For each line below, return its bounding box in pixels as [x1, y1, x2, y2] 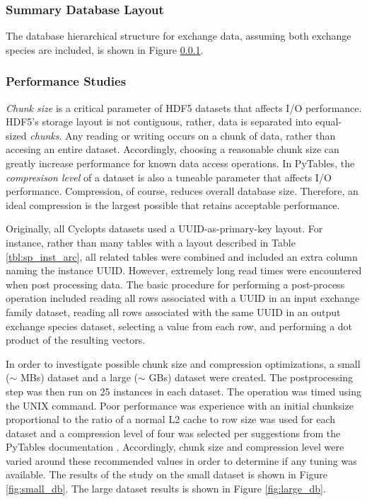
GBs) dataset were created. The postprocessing [148, 370, 353, 385]
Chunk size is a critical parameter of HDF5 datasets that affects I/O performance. [6, 100, 362, 115]
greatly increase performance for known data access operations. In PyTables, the [6, 156, 355, 170]
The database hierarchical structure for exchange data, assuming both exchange [6, 28, 351, 43]
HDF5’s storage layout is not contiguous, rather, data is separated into [6, 114, 313, 129]
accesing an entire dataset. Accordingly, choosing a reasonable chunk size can [6, 142, 339, 157]
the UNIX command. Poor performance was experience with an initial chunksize [6, 398, 354, 412]
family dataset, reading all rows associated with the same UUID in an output [6, 304, 341, 319]
